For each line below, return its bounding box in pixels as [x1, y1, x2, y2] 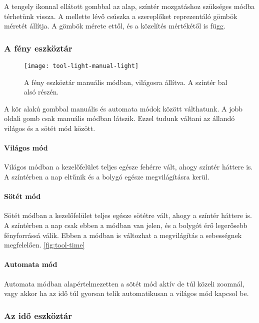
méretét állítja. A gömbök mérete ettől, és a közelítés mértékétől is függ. [4, 20, 225, 31]
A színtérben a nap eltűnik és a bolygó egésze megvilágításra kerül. [4, 171, 209, 182]
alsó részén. [24, 86, 59, 97]
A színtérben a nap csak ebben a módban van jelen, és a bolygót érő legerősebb [4, 220, 247, 230]
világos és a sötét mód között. [4, 123, 95, 133]
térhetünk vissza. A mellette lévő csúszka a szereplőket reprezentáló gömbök [4, 10, 237, 21]
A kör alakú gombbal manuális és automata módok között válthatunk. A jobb [4, 103, 242, 113]
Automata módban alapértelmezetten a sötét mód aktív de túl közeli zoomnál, [4, 278, 244, 288]
